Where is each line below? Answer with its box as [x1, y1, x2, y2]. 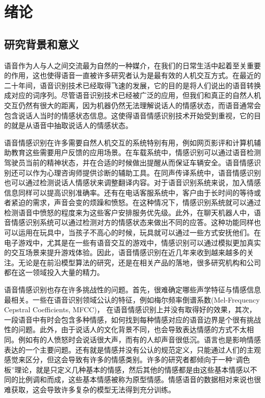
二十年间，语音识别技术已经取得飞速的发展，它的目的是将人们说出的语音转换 [4, 80, 261, 90]
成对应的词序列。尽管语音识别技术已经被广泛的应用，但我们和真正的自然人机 [4, 90, 261, 101]
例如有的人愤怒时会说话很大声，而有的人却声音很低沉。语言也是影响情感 [18, 334, 261, 345]
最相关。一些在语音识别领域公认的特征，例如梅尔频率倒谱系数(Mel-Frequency [4, 294, 260, 305]
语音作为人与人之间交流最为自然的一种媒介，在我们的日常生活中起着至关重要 [4, 60, 261, 70]
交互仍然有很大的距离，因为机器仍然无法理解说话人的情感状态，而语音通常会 [4, 99, 261, 110]
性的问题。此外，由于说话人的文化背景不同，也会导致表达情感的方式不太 [4, 324, 247, 335]
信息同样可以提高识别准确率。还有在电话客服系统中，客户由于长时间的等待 [4, 187, 254, 197]
